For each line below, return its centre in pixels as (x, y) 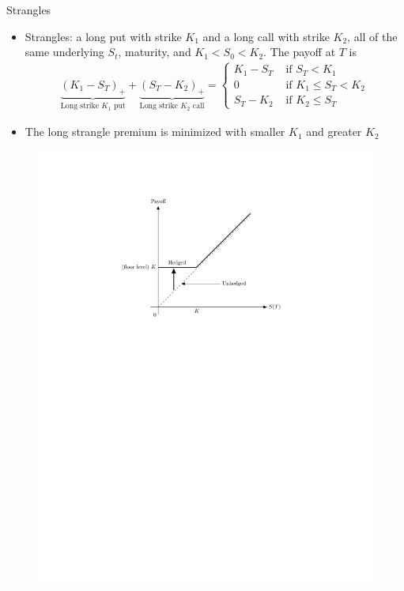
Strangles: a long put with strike (103, 36)
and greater (334, 132)
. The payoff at (300, 52)
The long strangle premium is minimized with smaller (155, 132)
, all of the (372, 36)
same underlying (64, 52)
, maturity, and (155, 52)
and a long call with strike (266, 36)
